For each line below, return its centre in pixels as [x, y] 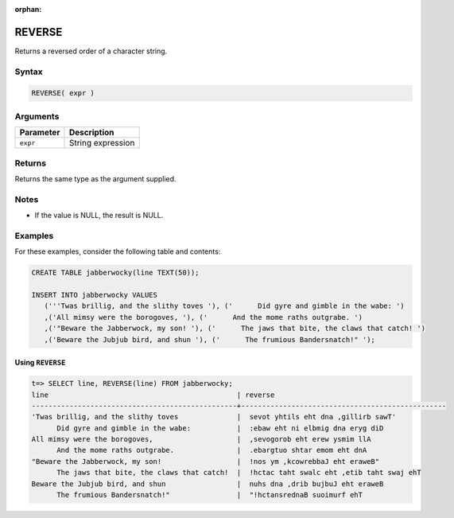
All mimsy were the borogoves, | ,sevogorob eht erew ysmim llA [201, 439]
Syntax [29, 72]
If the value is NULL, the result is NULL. [99, 216]
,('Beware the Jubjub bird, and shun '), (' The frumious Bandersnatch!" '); [210, 339]
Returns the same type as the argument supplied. [95, 178]
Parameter [40, 133]
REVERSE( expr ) [63, 93]
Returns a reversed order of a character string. [91, 51]
